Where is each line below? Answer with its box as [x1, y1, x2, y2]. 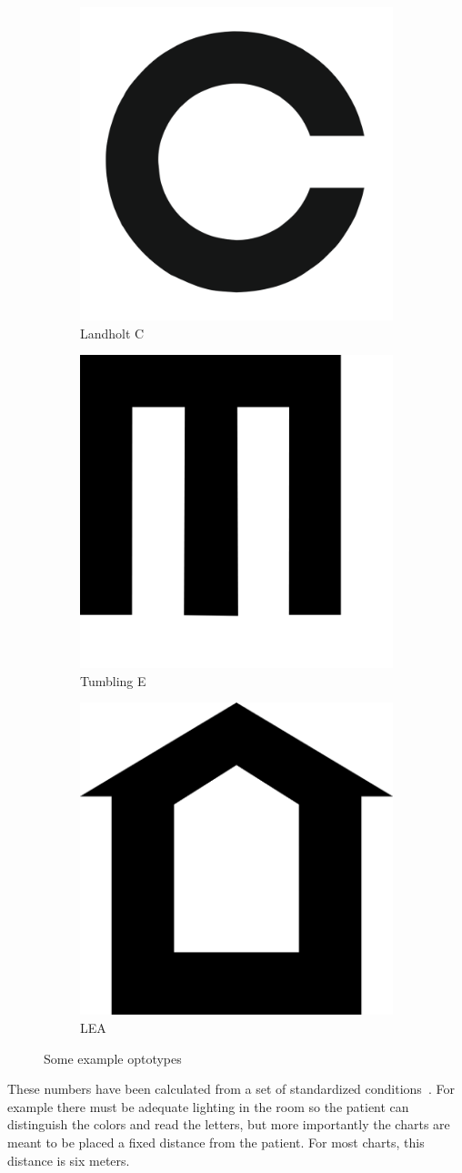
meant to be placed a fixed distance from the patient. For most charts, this [7, 1132, 425, 1151]
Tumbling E [80, 671, 146, 690]
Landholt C [80, 323, 145, 342]
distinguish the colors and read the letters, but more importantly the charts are [7, 1115, 450, 1134]
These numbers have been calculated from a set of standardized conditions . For [7, 1079, 455, 1098]
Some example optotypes [44, 1048, 182, 1067]
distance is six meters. [7, 1150, 130, 1169]
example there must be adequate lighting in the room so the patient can [7, 1097, 409, 1116]
